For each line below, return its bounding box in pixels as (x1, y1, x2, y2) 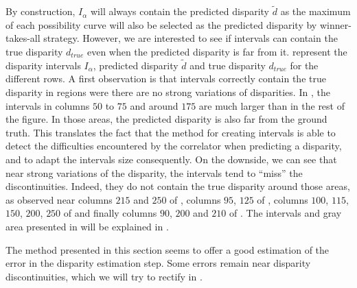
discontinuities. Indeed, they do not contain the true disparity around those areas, (5, 179, 350, 193)
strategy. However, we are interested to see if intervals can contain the (43, 31, 338, 45)
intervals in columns (5, 98, 90, 112)
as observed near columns (5, 192, 113, 206)
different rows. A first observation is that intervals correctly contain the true (5, 71, 326, 86)
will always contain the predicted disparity (90, 4, 270, 19)
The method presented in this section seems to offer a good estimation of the (5, 242, 330, 256)
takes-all (5, 31, 41, 45)
